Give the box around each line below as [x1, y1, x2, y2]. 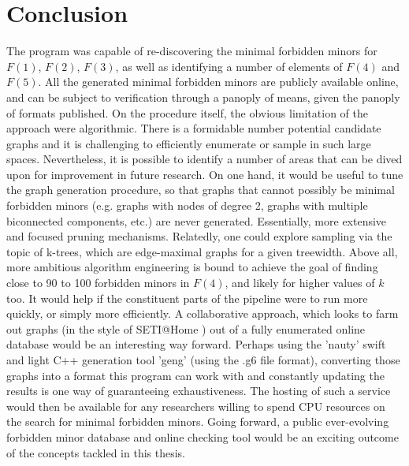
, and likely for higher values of [225, 274, 375, 291]
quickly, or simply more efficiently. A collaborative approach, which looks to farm [6, 305, 399, 322]
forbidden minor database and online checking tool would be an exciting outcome [6, 428, 399, 445]
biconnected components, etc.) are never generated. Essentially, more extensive [6, 212, 387, 229]
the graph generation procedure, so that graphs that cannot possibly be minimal [6, 181, 395, 198]
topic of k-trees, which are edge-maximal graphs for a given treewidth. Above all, [6, 243, 398, 259]
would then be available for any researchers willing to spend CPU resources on [6, 397, 385, 414]
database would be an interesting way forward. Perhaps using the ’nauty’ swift [6, 336, 386, 352]
